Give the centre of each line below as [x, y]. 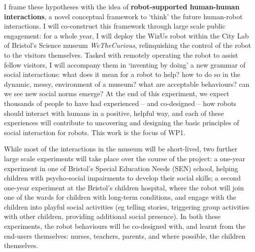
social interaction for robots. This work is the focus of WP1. [95, 132]
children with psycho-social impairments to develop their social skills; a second [122, 178]
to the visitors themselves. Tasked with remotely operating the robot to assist [121, 54]
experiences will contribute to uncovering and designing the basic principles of [122, 123]
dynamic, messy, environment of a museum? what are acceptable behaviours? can [127, 84]
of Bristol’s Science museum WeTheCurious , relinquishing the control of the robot [128, 45]
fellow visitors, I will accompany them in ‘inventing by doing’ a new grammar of [125, 64]
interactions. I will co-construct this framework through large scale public [115, 26]
